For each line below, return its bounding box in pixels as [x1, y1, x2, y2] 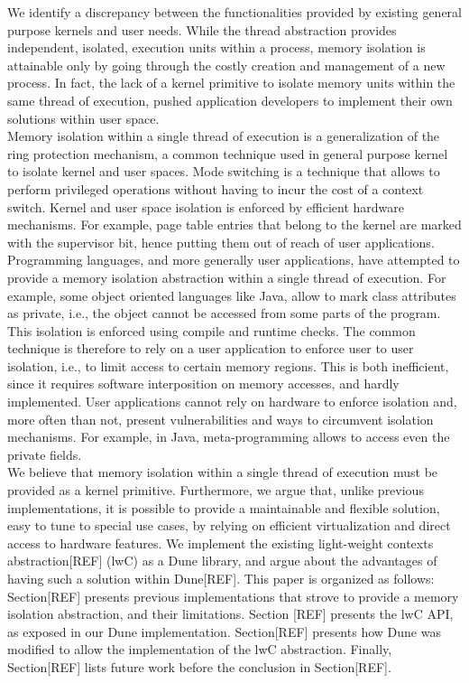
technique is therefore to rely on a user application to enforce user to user [7, 339, 414, 358]
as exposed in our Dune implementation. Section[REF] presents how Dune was [7, 622, 441, 641]
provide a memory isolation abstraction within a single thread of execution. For [7, 267, 446, 286]
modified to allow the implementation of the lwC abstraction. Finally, [7, 640, 392, 659]
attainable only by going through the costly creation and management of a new [7, 55, 446, 74]
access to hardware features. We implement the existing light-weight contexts [7, 533, 434, 552]
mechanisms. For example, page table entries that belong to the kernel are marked [7, 215, 462, 234]
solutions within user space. [7, 108, 160, 127]
